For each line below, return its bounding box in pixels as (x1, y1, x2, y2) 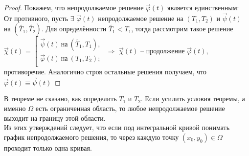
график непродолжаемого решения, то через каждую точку (4, 132, 179, 142)
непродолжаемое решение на (98, 13, 183, 23)
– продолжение (140, 45, 185, 56)
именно (4, 103, 26, 113)
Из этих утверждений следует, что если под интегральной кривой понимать (4, 122, 230, 133)
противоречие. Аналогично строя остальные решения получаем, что (4, 66, 207, 76)
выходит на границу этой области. (4, 112, 106, 123)
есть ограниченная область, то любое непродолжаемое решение (35, 103, 225, 113)
